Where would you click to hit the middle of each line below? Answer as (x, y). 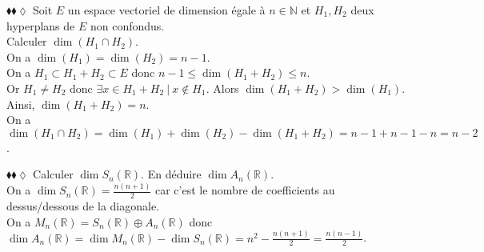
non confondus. (127, 25)
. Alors (222, 88)
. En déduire (171, 174)
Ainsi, (21, 104)
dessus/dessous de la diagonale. (83, 206)
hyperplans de (41, 25)
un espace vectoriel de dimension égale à (166, 10)
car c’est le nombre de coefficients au (245, 190)
